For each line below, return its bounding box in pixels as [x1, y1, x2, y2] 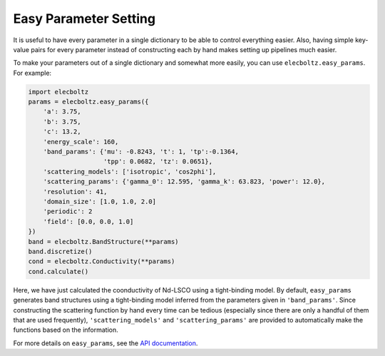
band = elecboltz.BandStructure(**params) [28, 238, 179, 245]
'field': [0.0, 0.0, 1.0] [43, 218, 134, 225]
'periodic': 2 [43, 208, 93, 215]
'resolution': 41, [43, 188, 108, 195]
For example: [13, 68, 52, 77]
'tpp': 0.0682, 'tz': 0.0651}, [103, 158, 213, 166]
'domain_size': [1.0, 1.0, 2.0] [43, 198, 157, 205]
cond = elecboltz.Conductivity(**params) [28, 258, 175, 265]
